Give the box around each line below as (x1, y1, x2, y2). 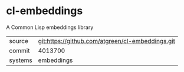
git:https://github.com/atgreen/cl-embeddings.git (38, 37, 176, 45)
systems (9, 56, 32, 64)
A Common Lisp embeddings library (6, 24, 94, 31)
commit (9, 46, 30, 54)
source (9, 37, 28, 45)
